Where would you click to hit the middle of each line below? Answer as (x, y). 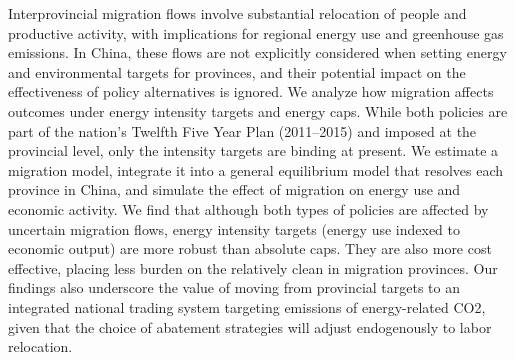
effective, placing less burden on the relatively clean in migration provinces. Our (253, 267)
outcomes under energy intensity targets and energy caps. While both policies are (258, 110)
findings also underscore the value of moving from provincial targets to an (234, 287)
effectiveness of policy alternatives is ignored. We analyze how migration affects (251, 91)
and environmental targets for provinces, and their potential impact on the (237, 71)
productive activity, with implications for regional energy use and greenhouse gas (256, 32)
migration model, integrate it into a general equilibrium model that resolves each (256, 169)
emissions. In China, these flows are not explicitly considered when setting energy (257, 52)
